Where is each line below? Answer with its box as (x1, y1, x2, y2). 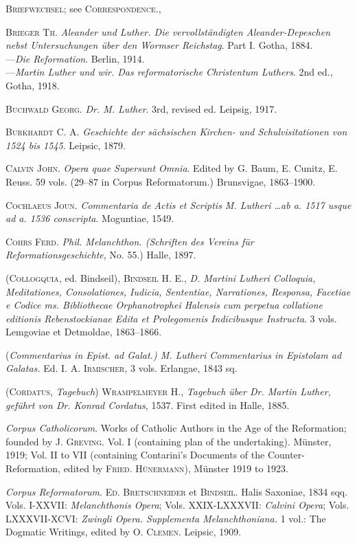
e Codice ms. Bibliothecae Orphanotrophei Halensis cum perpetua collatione (5, 298, 323, 312)
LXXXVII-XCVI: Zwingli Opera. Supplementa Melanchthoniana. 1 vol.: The (5, 511, 326, 525)
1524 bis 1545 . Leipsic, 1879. (5, 137, 126, 152)
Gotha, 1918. (5, 78, 60, 92)
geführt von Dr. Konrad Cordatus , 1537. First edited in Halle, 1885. (5, 397, 290, 412)
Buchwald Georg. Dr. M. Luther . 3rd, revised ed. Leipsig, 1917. (5, 101, 277, 115)
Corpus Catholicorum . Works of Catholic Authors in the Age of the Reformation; (5, 421, 347, 435)
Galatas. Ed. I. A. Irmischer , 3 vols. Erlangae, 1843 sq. (5, 361, 238, 375)
